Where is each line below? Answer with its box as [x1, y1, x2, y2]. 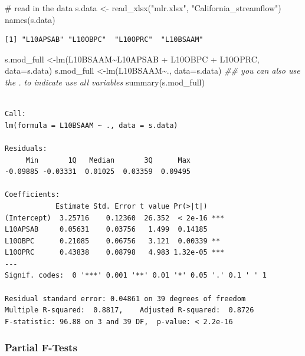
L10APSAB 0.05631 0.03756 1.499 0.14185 [5, 225, 208, 234]
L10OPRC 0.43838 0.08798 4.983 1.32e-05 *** [5, 248, 225, 257]
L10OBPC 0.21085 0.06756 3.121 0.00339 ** [5, 236, 221, 245]
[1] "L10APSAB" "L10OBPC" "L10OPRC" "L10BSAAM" [5, 35, 204, 44]
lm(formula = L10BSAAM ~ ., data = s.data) [5, 121, 178, 130]
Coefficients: [5, 190, 60, 199]
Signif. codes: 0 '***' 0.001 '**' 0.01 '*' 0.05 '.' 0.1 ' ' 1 [5, 271, 267, 280]
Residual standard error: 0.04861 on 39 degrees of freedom [5, 294, 246, 303]
